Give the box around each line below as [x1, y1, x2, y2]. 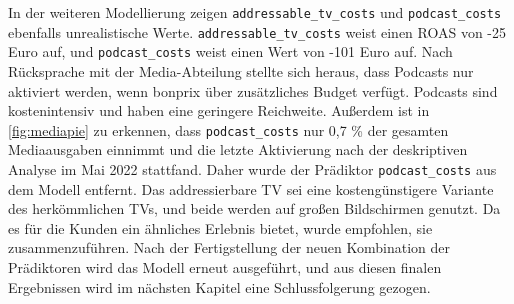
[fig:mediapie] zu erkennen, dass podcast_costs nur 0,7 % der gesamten [8, 119, 449, 140]
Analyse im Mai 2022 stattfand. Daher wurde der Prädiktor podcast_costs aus [8, 159, 497, 179]
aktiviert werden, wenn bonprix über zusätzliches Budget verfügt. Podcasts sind [8, 80, 498, 101]
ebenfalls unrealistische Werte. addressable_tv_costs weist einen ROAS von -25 [8, 21, 507, 42]
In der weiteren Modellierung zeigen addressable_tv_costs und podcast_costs [8, 2, 502, 22]
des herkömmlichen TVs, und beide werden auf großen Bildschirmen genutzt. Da [8, 198, 501, 219]
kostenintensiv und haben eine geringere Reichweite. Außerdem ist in [8, 100, 430, 121]
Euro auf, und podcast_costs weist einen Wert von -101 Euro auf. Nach [8, 41, 453, 62]
